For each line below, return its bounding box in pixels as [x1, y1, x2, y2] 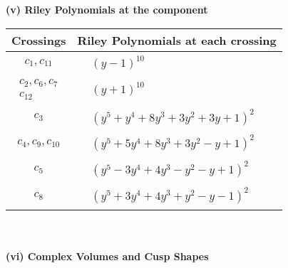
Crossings [11, 31, 66, 48]
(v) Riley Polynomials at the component [6, 2, 208, 16]
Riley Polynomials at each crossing [77, 31, 277, 48]
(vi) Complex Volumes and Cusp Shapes [6, 248, 209, 263]
